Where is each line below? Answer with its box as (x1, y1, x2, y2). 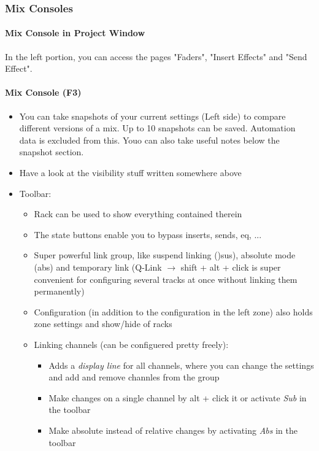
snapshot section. (19, 145, 84, 158)
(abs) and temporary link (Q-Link (34, 260, 162, 273)
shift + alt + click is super (180, 260, 281, 273)
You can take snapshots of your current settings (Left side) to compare (19, 109, 286, 122)
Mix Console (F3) (5, 86, 82, 99)
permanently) (34, 285, 85, 298)
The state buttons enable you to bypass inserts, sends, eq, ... (34, 228, 262, 241)
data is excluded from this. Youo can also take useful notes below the (19, 133, 280, 146)
